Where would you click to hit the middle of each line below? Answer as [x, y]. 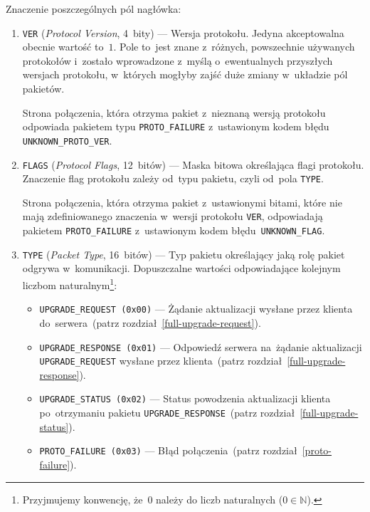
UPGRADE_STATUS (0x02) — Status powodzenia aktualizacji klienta [185, 398]
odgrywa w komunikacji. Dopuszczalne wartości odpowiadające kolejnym [181, 268]
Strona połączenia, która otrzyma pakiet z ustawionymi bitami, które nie [182, 202]
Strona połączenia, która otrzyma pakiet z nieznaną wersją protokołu [174, 112]
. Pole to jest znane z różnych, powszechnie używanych [234, 47]
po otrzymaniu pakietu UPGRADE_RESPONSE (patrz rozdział [167, 413]
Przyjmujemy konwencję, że [83, 499]
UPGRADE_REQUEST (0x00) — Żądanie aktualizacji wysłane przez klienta [196, 309]
